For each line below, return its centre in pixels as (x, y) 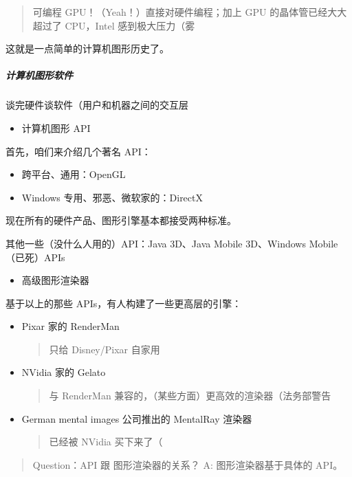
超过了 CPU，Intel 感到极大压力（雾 (114, 25)
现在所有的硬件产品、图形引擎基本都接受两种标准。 (121, 220)
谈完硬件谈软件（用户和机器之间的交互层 (97, 105)
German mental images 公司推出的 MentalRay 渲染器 (137, 418)
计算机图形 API (56, 127)
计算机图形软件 (39, 75)
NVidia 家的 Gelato (64, 372)
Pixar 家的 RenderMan (70, 326)
